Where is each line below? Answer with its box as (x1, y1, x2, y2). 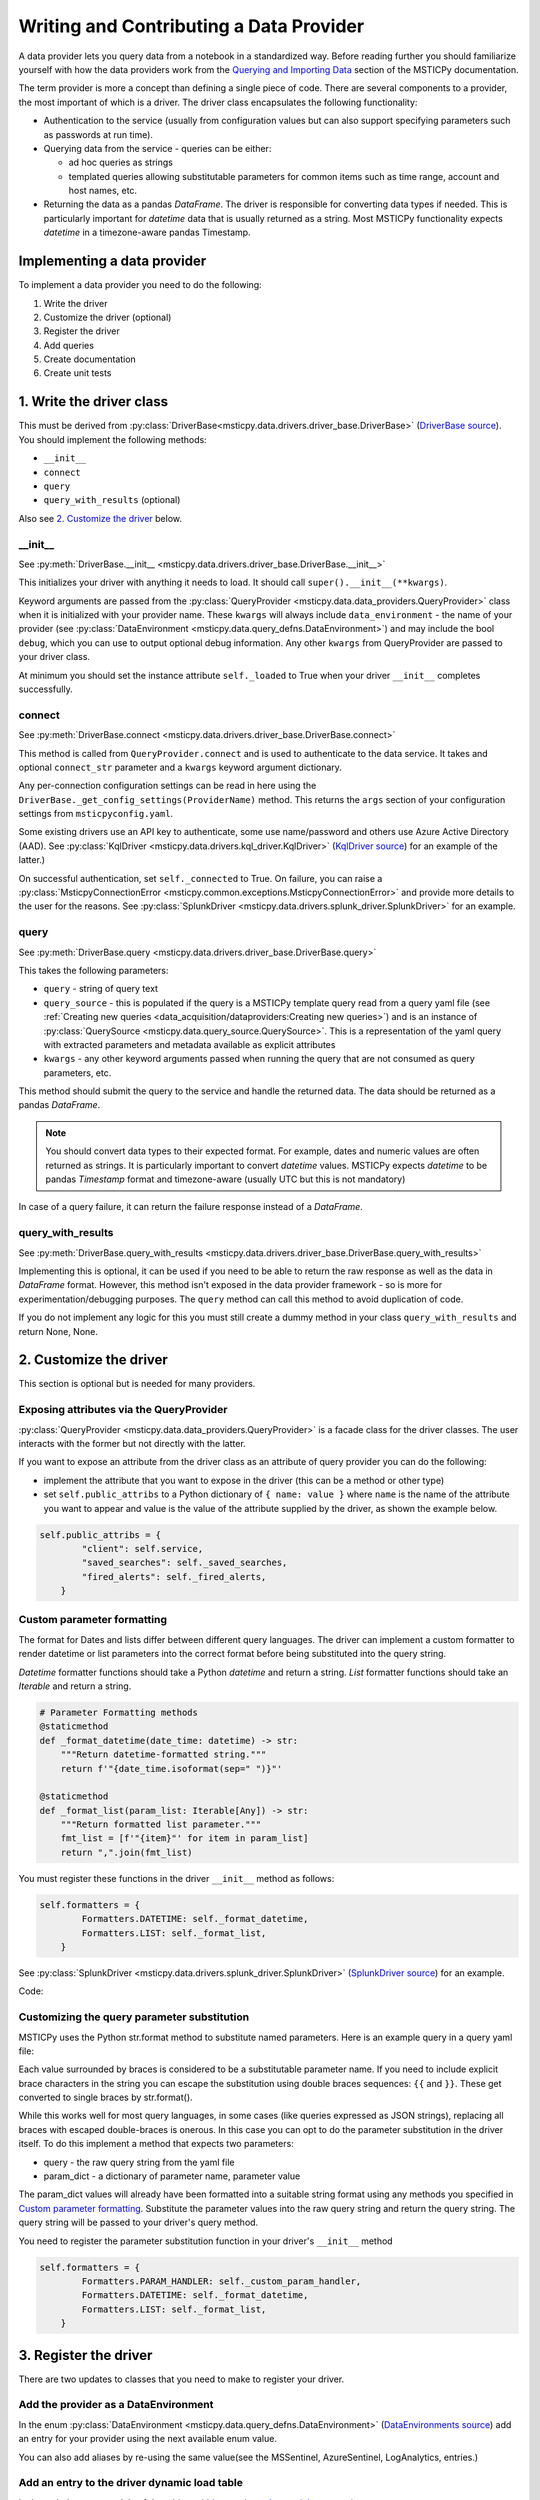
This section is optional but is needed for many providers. (18, 1378, 256, 1390)
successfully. (18, 683, 74, 695)
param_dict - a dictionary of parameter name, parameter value (43, 2170, 301, 2182)
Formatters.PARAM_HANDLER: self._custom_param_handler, (81, 2275, 362, 2287)
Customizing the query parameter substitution (18, 2010, 250, 2024)
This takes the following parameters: (18, 964, 169, 976)
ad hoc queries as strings (68, 156, 174, 169)
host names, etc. (68, 185, 138, 197)
